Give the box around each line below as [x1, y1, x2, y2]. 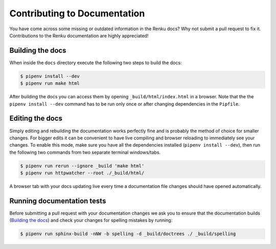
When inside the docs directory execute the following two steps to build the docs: [9, 59, 182, 66]
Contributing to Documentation [9, 8, 145, 19]
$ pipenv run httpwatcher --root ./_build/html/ [20, 170, 145, 176]
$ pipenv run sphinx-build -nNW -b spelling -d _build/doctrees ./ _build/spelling [20, 231, 236, 237]
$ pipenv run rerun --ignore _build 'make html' [20, 163, 145, 169]
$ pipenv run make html [20, 80, 80, 87]
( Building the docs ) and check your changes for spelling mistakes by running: [9, 217, 173, 223]
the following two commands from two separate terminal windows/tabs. [9, 149, 161, 155]
